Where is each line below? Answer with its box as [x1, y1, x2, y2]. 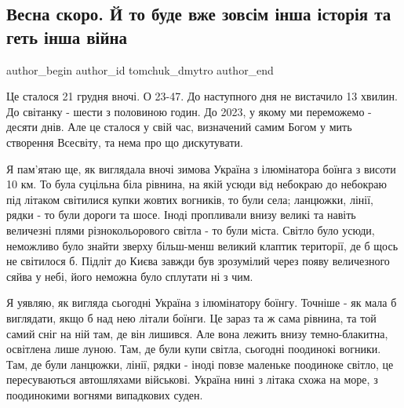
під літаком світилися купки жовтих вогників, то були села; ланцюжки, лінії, [6, 191, 373, 207]
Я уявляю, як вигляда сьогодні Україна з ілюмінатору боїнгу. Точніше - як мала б [6, 294, 397, 311]
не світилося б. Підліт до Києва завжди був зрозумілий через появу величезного [6, 253, 390, 269]
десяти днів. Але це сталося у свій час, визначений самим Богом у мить [6, 118, 352, 135]
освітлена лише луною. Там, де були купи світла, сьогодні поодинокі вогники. [6, 341, 381, 357]
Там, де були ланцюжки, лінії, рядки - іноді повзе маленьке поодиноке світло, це [6, 355, 394, 372]
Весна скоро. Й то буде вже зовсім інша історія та [6, 2, 391, 26]
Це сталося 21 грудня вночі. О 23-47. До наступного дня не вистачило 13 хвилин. [6, 88, 399, 104]
